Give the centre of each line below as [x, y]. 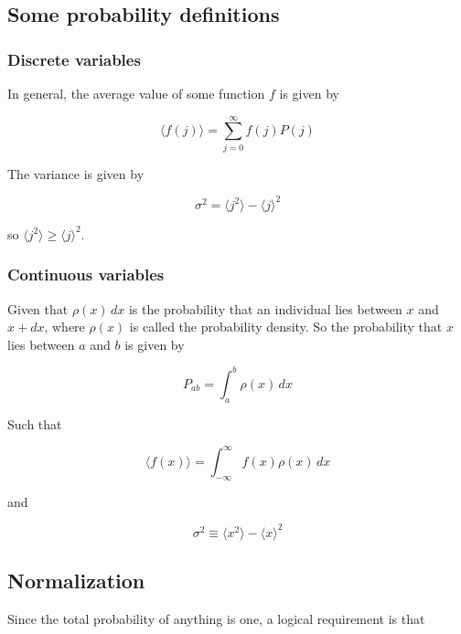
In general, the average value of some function [136, 93]
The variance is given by [76, 173]
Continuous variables [86, 275]
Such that [35, 423]
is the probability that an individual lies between [265, 308]
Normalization [76, 581]
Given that [38, 308]
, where [64, 327]
